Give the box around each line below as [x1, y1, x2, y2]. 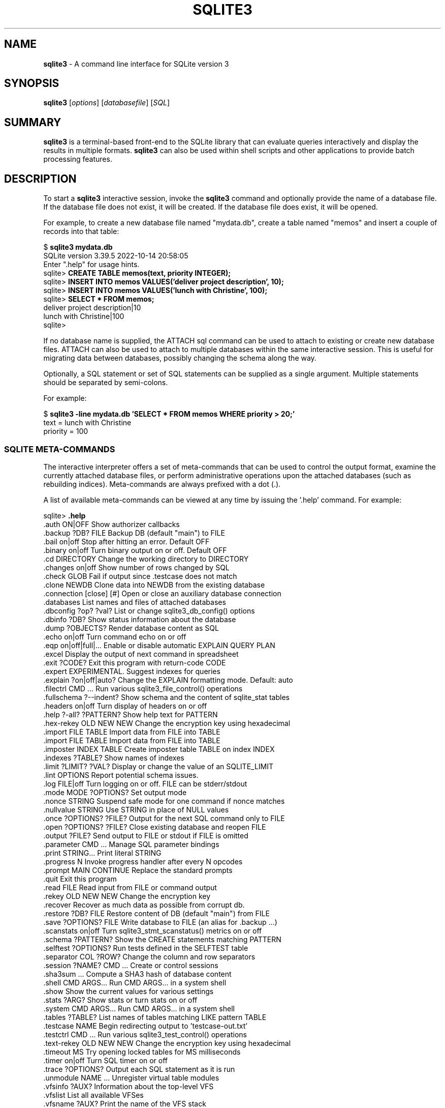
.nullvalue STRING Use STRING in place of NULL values [43, 805, 229, 814]
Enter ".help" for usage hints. [43, 260, 140, 269]
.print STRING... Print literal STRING [43, 848, 162, 857]
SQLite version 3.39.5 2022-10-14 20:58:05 [43, 251, 188, 260]
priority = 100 [43, 427, 88, 436]
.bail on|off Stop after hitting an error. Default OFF [43, 537, 210, 546]
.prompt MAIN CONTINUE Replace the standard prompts [43, 865, 233, 874]
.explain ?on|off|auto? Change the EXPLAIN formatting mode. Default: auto [43, 675, 293, 684]
